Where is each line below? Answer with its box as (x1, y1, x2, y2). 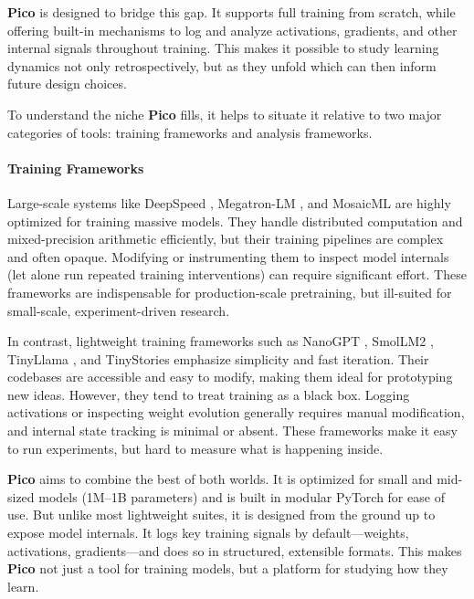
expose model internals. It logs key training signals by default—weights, (7, 523, 409, 542)
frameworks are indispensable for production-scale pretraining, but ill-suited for (7, 282, 452, 301)
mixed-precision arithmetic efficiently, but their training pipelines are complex (7, 229, 444, 248)
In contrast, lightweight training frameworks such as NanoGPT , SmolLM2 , (7, 331, 434, 351)
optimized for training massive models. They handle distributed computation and (7, 211, 463, 230)
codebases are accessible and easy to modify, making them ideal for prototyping (7, 367, 453, 386)
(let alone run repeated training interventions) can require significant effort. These (7, 265, 467, 284)
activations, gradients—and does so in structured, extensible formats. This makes (7, 541, 462, 560)
